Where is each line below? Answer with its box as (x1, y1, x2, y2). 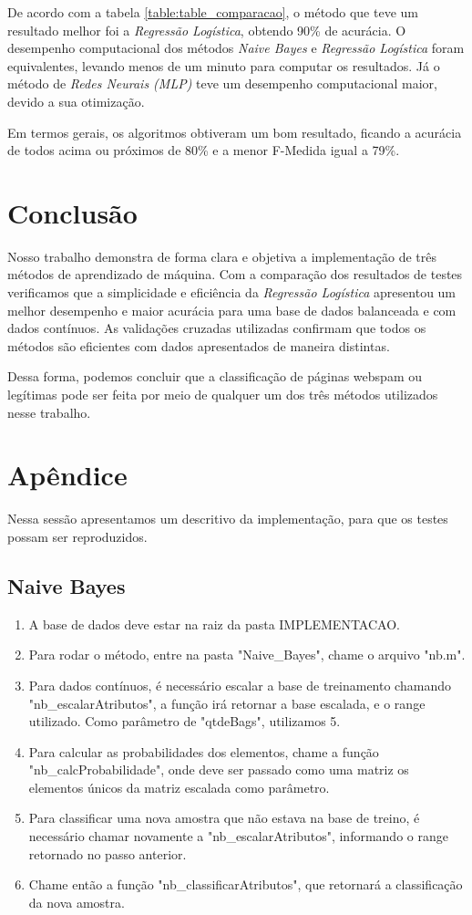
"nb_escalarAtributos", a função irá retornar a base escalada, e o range (28, 693, 426, 712)
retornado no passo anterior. (28, 844, 187, 863)
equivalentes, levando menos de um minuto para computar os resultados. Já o (7, 56, 440, 75)
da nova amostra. (28, 892, 125, 911)
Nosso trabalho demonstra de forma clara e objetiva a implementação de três (7, 246, 437, 265)
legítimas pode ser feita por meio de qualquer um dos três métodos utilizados (7, 385, 438, 404)
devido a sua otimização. (7, 91, 145, 110)
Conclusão (7, 193, 138, 231)
